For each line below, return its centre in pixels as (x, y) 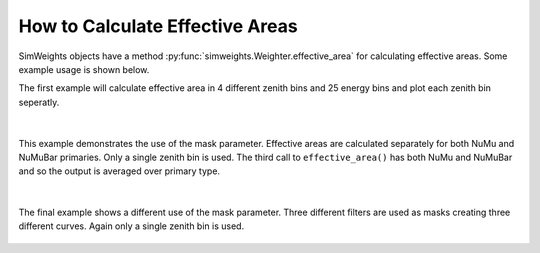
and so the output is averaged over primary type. (119, 171)
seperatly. (39, 102)
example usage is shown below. (84, 69)
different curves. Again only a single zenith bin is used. (131, 226)
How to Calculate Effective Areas (158, 26)
